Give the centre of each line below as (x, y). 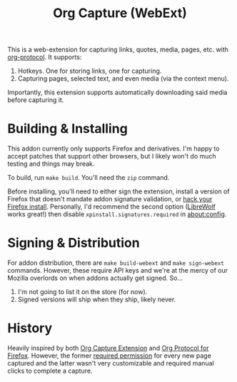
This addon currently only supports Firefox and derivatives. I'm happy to (114, 149)
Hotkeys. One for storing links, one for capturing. (90, 71)
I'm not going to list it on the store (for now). (82, 292)
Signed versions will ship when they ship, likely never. (97, 300)
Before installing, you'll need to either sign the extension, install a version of (118, 191)
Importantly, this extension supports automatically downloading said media (117, 92)
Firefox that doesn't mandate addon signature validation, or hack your (110, 199)
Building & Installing (68, 129)
